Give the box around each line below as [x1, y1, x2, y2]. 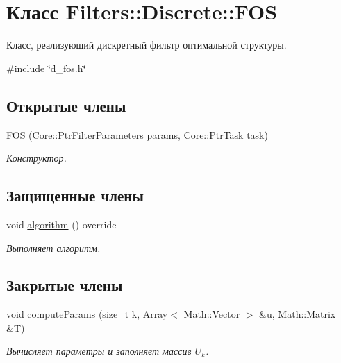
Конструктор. [6, 151, 67, 165]
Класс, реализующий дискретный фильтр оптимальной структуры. [6, 37, 287, 52]
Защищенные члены [6, 185, 144, 206]
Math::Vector [183, 307, 240, 321]
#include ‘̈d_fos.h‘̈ [6, 60, 86, 75]
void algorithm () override [6, 217, 117, 231]
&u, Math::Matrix [259, 307, 336, 321]
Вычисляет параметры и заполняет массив [6, 344, 192, 358]
